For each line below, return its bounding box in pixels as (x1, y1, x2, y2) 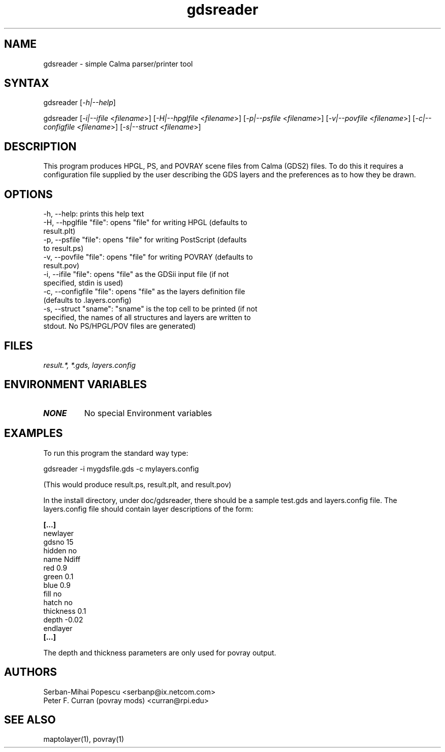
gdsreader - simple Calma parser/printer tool (43, 59, 193, 68)
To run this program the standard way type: (43, 448, 188, 457)
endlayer (43, 623, 73, 633)
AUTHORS (4, 666, 57, 679)
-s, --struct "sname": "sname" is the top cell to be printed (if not (43, 304, 258, 314)
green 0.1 (43, 572, 74, 581)
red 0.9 (43, 563, 68, 572)
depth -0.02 (43, 615, 83, 624)
